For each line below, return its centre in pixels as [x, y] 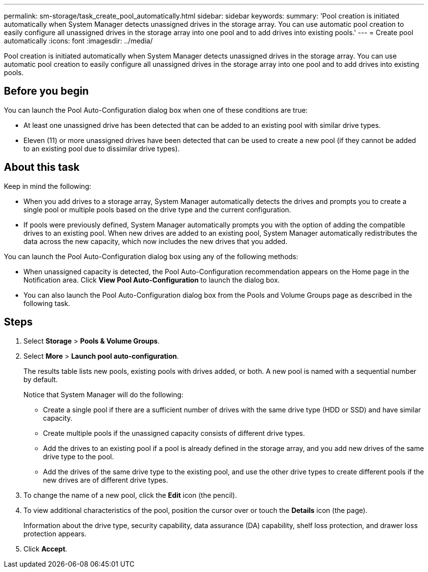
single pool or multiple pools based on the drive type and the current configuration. [157, 209]
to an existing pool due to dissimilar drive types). [102, 148]
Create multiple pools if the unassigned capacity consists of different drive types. [174, 433]
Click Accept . [45, 549]
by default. [41, 379]
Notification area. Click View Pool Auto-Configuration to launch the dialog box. [152, 280]
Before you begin [46, 91]
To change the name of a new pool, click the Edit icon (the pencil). [130, 495]
